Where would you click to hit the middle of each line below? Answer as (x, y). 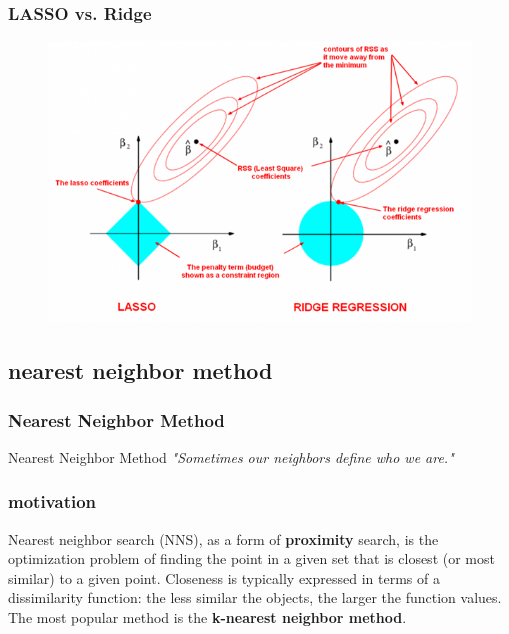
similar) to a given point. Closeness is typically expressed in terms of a (224, 577)
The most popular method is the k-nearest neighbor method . (207, 617)
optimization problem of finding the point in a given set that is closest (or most (251, 558)
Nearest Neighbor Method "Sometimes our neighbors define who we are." (231, 456)
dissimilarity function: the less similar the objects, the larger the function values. (255, 597)
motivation (52, 501)
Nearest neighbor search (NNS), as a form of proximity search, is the (223, 538)
